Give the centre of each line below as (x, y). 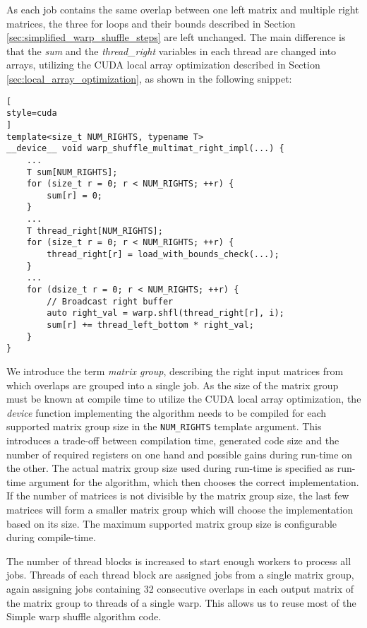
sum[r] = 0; (75, 195)
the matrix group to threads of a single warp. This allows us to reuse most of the (181, 602)
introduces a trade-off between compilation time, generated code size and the (173, 440)
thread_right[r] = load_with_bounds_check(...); (163, 255)
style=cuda (32, 113)
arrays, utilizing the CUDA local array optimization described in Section (163, 65)
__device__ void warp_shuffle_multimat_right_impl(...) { (145, 149)
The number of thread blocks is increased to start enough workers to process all (179, 561)
